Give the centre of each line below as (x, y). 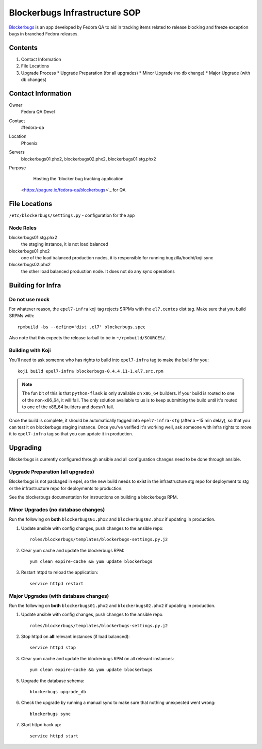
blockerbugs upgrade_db (58, 692)
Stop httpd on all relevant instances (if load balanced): (75, 637)
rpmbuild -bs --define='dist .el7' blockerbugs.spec (82, 327)
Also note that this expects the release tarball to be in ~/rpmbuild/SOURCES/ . (88, 338)
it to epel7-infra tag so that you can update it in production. (71, 434)
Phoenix (29, 143)
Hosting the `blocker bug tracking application (78, 179)
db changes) (34, 80)
